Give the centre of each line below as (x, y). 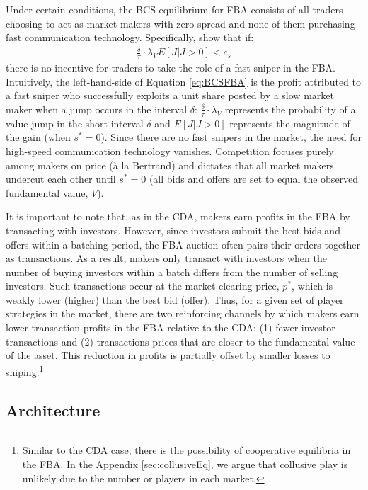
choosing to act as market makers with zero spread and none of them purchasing (180, 23)
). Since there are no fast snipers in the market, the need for (231, 137)
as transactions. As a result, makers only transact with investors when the (166, 258)
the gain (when (38, 137)
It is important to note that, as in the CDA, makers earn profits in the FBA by (178, 216)
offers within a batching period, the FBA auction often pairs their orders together (183, 244)
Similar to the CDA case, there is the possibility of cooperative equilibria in (186, 450)
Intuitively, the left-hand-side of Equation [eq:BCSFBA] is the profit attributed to (183, 81)
